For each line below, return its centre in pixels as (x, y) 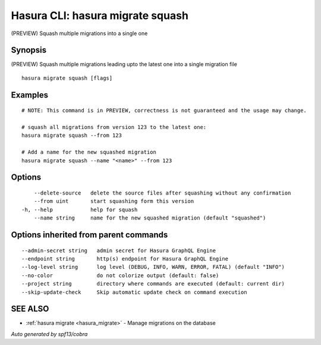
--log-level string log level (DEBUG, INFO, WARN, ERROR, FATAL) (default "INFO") (153, 267)
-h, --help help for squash (80, 209)
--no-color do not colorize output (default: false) (120, 275)
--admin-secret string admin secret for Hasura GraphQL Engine (119, 250)
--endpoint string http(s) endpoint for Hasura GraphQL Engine (125, 258)
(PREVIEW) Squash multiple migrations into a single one (79, 33)
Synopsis (29, 50)
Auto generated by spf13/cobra (49, 334)
